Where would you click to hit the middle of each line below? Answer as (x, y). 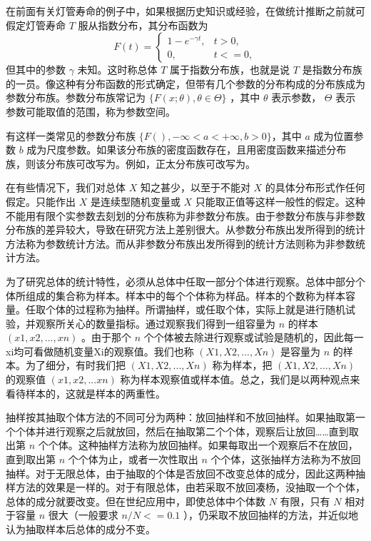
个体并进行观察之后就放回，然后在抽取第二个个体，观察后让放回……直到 (182, 431)
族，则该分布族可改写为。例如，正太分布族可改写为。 (131, 163)
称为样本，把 (242, 365)
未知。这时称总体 (117, 70)
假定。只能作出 (41, 201)
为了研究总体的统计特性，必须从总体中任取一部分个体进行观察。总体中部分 (181, 281)
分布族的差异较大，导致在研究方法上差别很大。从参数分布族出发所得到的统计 (185, 229)
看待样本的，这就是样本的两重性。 (86, 393)
